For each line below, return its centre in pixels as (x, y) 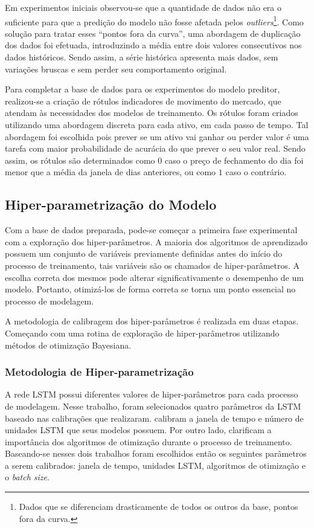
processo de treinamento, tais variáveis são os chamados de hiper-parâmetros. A (152, 265)
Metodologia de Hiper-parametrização (99, 372)
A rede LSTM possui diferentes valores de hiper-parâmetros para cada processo (152, 394)
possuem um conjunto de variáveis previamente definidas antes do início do (144, 253)
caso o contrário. (256, 172)
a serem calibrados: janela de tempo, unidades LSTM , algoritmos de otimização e (155, 465)
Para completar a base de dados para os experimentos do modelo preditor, (143, 89)
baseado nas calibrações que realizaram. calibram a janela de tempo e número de (154, 418)
